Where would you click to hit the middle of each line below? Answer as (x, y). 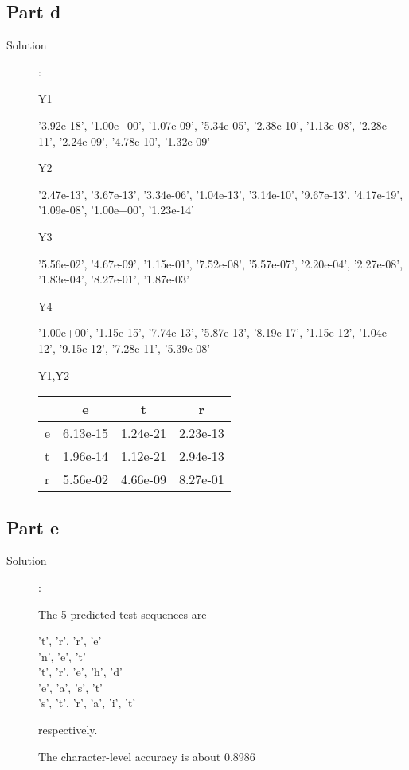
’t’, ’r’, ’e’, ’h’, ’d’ (80, 672)
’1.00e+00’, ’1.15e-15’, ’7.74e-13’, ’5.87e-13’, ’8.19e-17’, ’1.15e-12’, (197, 332)
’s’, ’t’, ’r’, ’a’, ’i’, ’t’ (87, 703)
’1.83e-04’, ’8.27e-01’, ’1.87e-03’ (114, 279)
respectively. (68, 730)
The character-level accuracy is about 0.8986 (147, 756)
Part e (33, 527)
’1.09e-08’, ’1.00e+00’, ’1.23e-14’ (116, 210)
